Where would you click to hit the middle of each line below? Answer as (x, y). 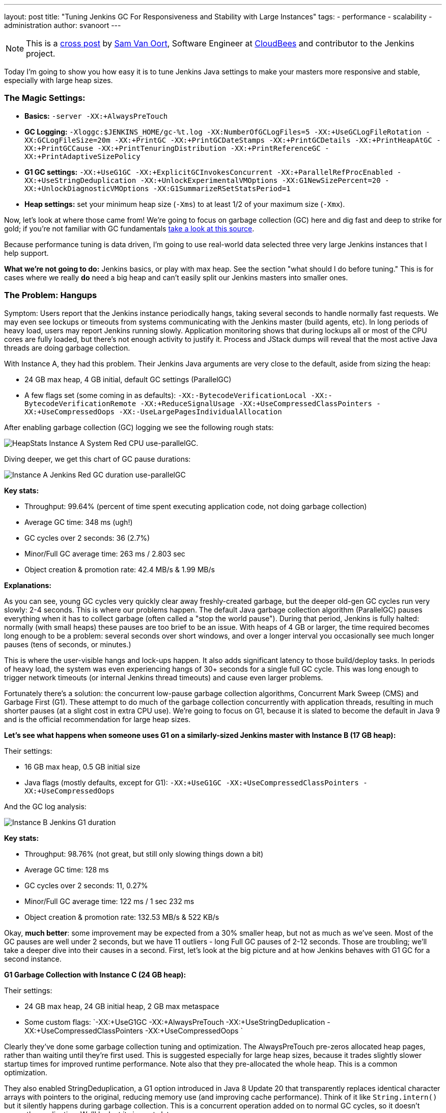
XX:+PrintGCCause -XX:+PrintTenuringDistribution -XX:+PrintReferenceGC (173, 148)
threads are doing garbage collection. (67, 348)
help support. (26, 253)
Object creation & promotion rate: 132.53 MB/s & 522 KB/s (122, 917)
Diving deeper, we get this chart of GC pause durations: (97, 459)
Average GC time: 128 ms (67, 869)
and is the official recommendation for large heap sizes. (97, 719)
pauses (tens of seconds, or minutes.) (68, 644)
